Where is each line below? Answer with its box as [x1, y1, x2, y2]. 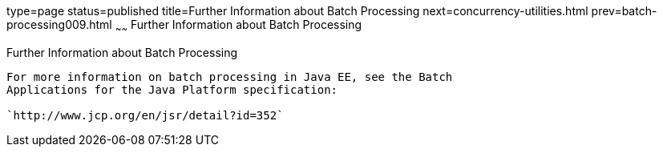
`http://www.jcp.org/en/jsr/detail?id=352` [6, 108, 284, 122]
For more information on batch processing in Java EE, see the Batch [6, 70, 453, 83]
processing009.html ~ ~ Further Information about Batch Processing [6, 18, 362, 34]
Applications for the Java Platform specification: [6, 83, 338, 96]
